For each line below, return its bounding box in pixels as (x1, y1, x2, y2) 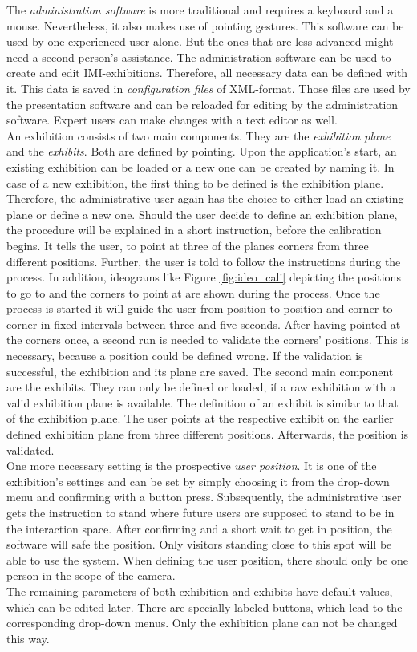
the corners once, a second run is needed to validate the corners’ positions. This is (6, 331, 409, 348)
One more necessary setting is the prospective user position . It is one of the (6, 457, 377, 474)
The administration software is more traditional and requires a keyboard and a (6, 2, 394, 18)
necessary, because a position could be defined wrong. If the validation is (6, 347, 363, 364)
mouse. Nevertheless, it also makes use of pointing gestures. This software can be (6, 17, 404, 34)
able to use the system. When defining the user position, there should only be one (6, 551, 409, 568)
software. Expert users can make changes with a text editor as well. (6, 111, 338, 128)
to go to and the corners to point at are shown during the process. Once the (6, 284, 380, 301)
